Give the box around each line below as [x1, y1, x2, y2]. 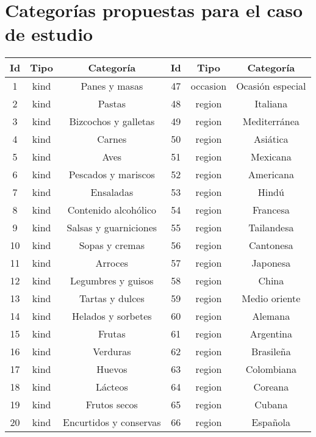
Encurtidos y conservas [63, 415, 161, 430]
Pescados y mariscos [68, 167, 155, 182]
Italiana [254, 96, 288, 111]
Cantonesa [249, 238, 293, 253]
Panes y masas [81, 79, 143, 93]
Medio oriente [242, 291, 301, 306]
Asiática [254, 132, 289, 146]
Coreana [253, 380, 289, 394]
